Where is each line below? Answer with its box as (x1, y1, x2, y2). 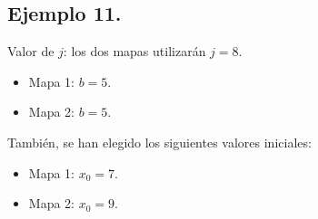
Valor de (7, 42, 55, 61)
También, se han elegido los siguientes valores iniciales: (7, 132, 312, 151)
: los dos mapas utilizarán (63, 42, 206, 61)
